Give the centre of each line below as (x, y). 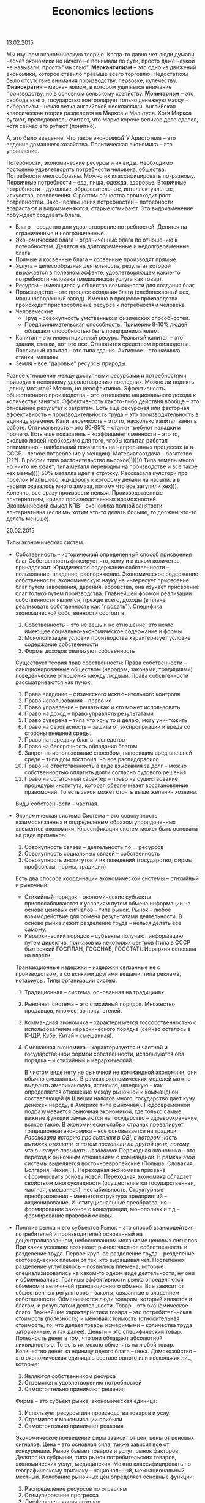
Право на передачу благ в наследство (75, 740)
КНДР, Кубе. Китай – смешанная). (69, 1036)
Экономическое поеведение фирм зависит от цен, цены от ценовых (105, 1438)
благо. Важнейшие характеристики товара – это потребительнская (103, 1312)
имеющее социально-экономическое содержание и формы (103, 631)
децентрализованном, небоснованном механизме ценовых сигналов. (107, 1241)
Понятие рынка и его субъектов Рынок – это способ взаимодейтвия (104, 1228)
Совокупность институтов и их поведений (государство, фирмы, (109, 860)
